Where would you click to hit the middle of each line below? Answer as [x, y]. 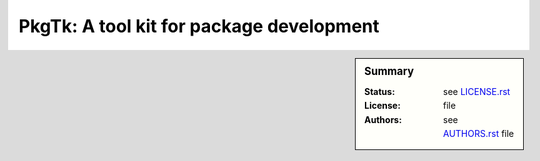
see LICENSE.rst [477, 91]
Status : [379, 91]
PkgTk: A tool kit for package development [199, 26]
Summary [389, 71]
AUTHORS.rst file [479, 133]
